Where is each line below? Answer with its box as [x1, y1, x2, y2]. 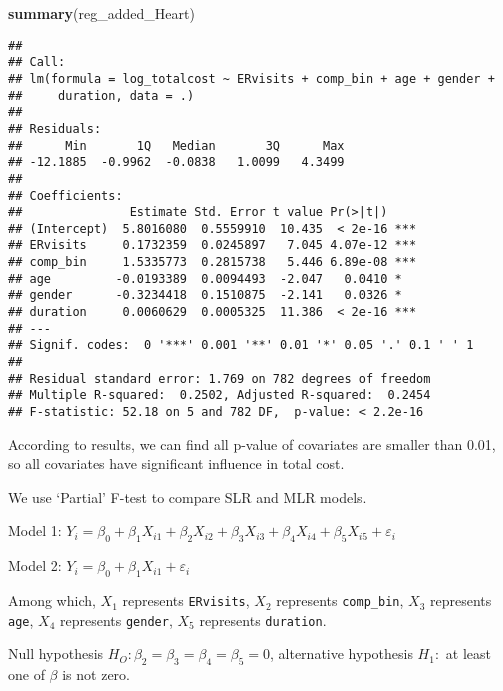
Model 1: [8, 520, 62, 541]
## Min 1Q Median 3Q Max [8, 138, 345, 153]
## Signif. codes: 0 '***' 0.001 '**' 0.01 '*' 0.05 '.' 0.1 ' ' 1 [8, 338, 474, 353]
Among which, [8, 590, 96, 611]
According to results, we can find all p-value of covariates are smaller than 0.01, [8, 433, 496, 454]
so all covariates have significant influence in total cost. [8, 453, 345, 474]
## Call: [8, 55, 66, 70]
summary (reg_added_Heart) [8, 3, 195, 23]
